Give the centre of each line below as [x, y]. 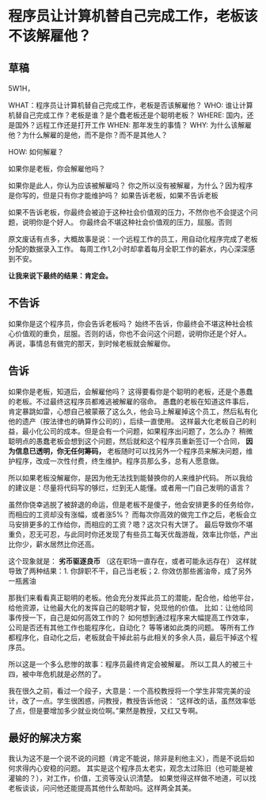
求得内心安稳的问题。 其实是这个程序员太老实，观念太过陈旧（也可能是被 [134, 768]
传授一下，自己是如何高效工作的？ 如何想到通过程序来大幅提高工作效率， [134, 617]
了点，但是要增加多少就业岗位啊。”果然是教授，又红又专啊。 [105, 710]
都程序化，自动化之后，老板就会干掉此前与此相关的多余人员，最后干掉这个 [129, 637]
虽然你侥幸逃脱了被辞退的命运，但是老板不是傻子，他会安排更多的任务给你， [133, 504]
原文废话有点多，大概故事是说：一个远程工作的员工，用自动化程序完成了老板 [133, 239]
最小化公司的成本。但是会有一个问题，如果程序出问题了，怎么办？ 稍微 [137, 431]
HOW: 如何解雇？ [36, 152]
